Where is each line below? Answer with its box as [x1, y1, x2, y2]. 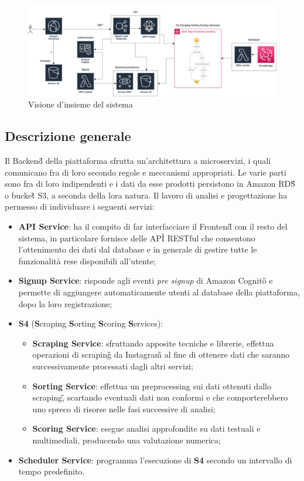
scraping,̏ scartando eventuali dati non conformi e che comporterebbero [32, 391, 288, 403]
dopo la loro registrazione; [18, 297, 112, 310]
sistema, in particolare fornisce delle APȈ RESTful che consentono [18, 231, 255, 244]
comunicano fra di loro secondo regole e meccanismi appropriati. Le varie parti [5, 166, 286, 178]
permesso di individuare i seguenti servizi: [5, 200, 155, 213]
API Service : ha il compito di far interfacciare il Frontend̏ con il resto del [18, 220, 288, 233]
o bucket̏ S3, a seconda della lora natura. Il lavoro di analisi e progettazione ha [5, 189, 288, 201]
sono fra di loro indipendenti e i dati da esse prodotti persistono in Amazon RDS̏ [5, 177, 296, 190]
